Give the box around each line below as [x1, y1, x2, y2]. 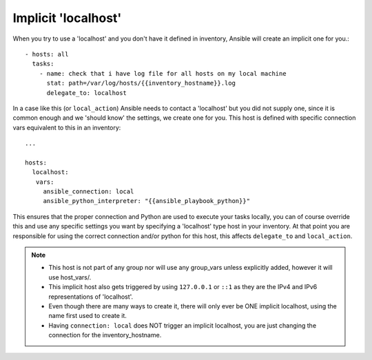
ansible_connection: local [43, 188, 134, 195]
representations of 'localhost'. [48, 293, 134, 301]
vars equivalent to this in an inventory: [12, 123, 121, 131]
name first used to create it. [48, 312, 127, 320]
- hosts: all [25, 50, 69, 58]
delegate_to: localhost [46, 89, 127, 96]
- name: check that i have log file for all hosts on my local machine [39, 70, 287, 77]
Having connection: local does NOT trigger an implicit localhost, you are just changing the [48, 321, 317, 330]
